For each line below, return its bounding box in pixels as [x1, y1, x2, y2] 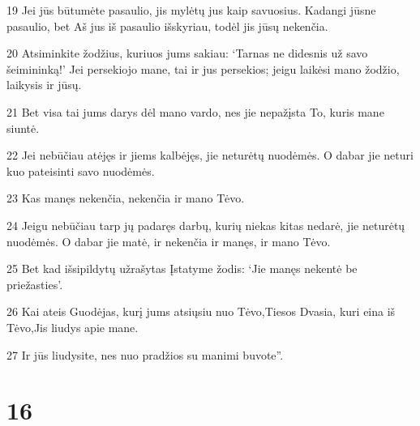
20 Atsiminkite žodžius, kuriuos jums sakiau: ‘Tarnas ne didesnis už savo [6, 45, 368, 62]
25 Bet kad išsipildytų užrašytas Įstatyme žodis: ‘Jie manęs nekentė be [6, 260, 358, 277]
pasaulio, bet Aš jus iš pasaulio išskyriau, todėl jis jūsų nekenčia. [6, 17, 328, 34]
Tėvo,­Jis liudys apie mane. [6, 318, 139, 335]
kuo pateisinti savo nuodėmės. [6, 162, 155, 179]
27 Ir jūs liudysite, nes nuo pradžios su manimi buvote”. [6, 346, 284, 363]
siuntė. [6, 119, 40, 136]
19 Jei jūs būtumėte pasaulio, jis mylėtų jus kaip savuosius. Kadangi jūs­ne [6, 2, 376, 18]
